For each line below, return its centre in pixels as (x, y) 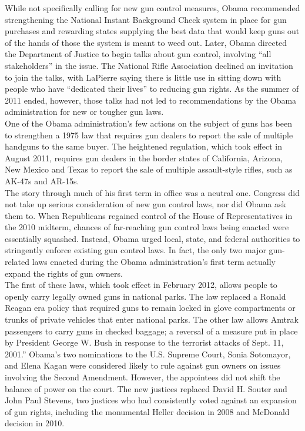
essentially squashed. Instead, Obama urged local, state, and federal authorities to (152, 238)
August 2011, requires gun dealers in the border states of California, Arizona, (144, 158)
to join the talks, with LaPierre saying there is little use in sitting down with (143, 77)
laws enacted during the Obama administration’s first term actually (154, 262)
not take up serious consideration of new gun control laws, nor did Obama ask (145, 204)
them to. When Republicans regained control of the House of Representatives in (149, 215)
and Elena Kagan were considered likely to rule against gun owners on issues (143, 365)
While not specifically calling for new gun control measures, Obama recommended (152, 8)
